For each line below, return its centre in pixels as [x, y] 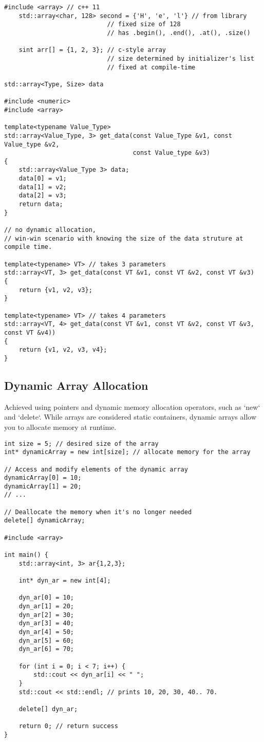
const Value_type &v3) [171, 153]
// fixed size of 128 [144, 24]
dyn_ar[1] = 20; [46, 607]
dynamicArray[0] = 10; [43, 478]
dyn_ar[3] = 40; [46, 623]
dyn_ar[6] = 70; [46, 649]
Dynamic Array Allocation [76, 385]
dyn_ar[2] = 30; [46, 615]
